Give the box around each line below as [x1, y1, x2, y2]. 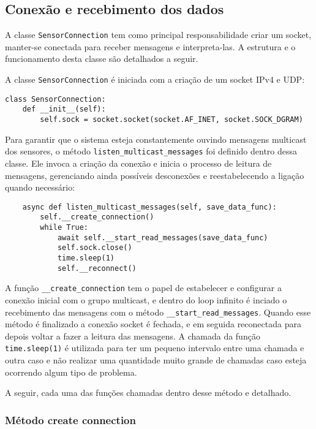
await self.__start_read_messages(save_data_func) [57, 233, 268, 242]
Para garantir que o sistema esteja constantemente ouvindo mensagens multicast [5, 132, 307, 145]
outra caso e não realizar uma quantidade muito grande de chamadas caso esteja [5, 354, 307, 366]
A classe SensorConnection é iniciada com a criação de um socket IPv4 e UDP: [5, 73, 305, 86]
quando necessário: [5, 181, 75, 194]
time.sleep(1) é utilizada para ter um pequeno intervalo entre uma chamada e [5, 341, 304, 354]
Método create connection [5, 412, 136, 427]
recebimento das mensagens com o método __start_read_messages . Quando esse [5, 305, 311, 318]
